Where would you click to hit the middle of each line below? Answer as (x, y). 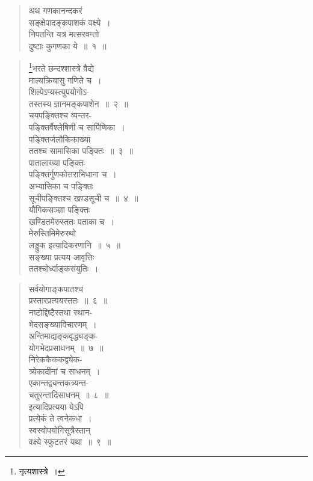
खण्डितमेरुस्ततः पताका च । (72, 221)
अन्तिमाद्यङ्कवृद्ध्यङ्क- (63, 336)
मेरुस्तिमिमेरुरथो (52, 233)
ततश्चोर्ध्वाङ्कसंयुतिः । (64, 268)
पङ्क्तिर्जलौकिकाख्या (60, 139)
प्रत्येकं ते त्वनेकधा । (60, 418)
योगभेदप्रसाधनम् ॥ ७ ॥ (66, 347)
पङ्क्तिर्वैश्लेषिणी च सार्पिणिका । (77, 127)
